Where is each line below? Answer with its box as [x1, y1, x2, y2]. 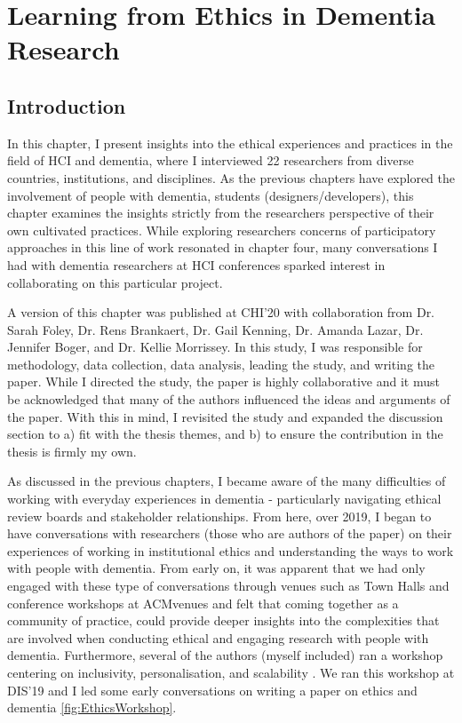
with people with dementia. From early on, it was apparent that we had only [7, 559, 426, 577]
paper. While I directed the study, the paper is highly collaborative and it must [7, 372, 440, 391]
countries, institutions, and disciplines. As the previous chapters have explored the [7, 168, 456, 187]
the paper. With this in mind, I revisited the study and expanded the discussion [7, 407, 443, 425]
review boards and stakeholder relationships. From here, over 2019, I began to [7, 506, 432, 525]
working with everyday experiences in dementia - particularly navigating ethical [7, 489, 442, 508]
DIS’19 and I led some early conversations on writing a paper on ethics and [7, 680, 418, 699]
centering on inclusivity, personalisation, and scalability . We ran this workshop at [7, 663, 455, 681]
